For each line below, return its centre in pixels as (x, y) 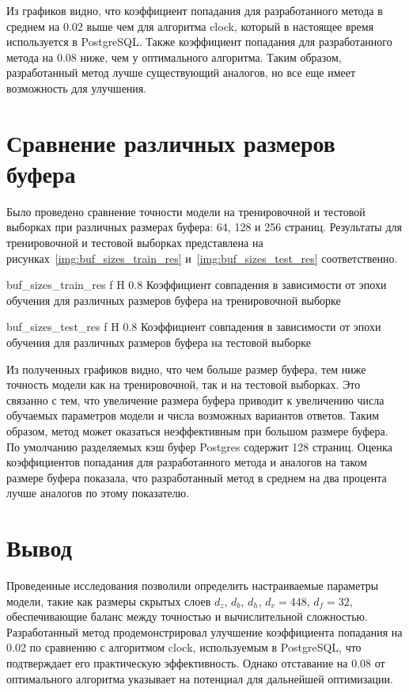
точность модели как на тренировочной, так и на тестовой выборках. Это (184, 384)
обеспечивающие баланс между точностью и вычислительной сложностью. (187, 616)
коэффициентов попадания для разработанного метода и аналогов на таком (187, 462)
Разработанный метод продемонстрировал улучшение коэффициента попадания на (204, 631)
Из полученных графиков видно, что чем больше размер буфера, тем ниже (186, 369)
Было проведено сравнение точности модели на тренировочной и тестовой (186, 211)
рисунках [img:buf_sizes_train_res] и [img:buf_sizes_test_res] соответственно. (202, 258)
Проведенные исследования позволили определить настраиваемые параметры (193, 586)
